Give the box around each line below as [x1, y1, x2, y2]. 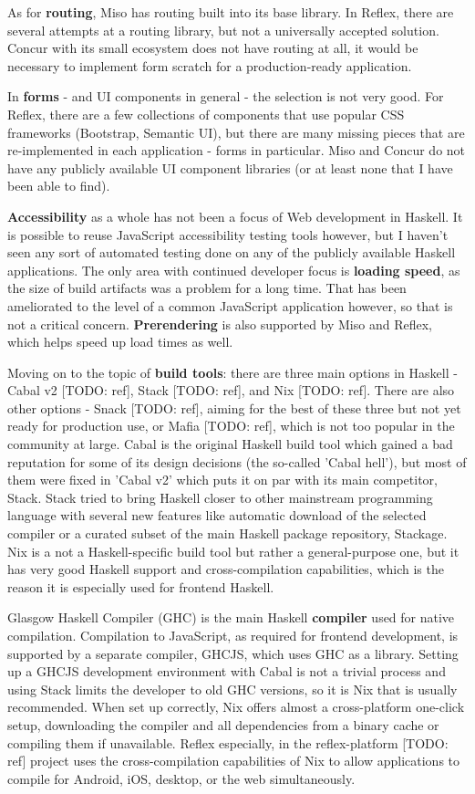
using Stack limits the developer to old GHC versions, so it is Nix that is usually [7, 679, 458, 698]
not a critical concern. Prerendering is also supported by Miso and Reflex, [7, 314, 432, 333]
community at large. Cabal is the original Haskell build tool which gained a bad [7, 434, 453, 454]
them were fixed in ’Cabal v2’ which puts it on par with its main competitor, [7, 470, 438, 489]
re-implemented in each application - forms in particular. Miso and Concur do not [7, 141, 466, 160]
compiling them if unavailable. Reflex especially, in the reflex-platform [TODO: [7, 733, 449, 752]
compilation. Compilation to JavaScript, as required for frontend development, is [7, 626, 459, 644]
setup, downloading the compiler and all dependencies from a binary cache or [7, 715, 439, 734]
